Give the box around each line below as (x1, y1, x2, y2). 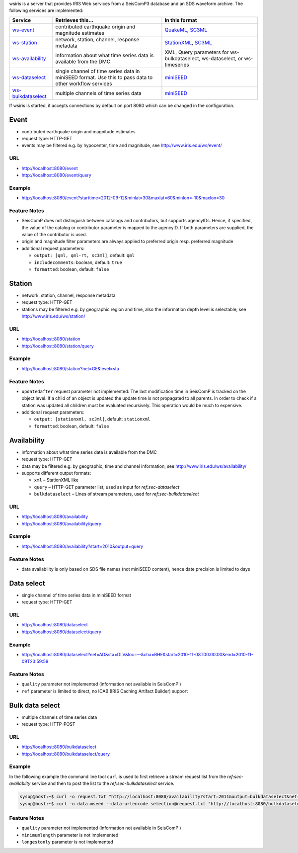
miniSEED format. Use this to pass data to (55, 74, 153, 81)
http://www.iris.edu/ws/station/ (21, 313, 85, 319)
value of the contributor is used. (21, 232, 87, 238)
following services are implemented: (9, 7, 84, 13)
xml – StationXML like (34, 477, 79, 483)
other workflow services (55, 80, 112, 87)
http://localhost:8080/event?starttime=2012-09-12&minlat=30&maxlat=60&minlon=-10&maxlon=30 (21, 195, 225, 201)
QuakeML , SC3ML (164, 26, 208, 33)
